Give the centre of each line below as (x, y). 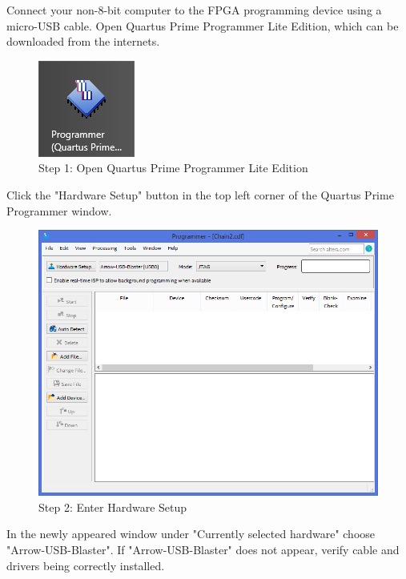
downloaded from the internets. (83, 41)
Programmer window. (59, 210)
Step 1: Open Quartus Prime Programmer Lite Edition (173, 168)
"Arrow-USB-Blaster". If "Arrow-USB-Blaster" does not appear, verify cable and (203, 549)
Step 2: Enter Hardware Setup (113, 507)
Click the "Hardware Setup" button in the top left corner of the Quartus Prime (200, 194)
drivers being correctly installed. (86, 565)
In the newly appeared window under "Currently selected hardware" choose (191, 534)
